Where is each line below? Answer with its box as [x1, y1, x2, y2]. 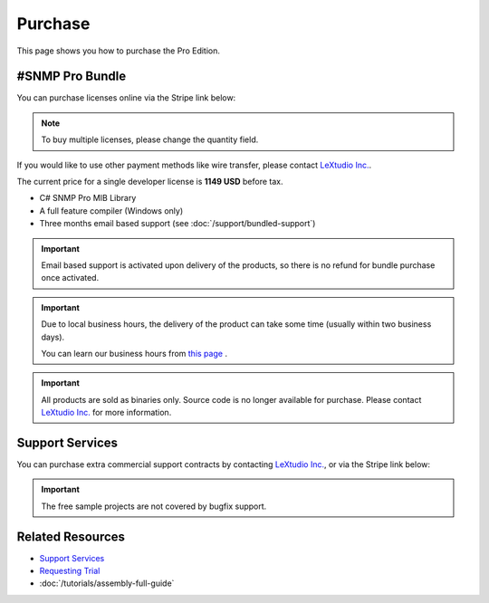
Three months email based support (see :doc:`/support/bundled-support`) [39, 218, 316, 229]
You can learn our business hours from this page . [41, 348, 228, 359]
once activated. [41, 273, 100, 283]
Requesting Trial [39, 566, 101, 577]
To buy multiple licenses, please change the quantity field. [41, 134, 259, 145]
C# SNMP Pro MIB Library [39, 193, 137, 204]
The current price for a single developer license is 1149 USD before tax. [16, 177, 283, 187]
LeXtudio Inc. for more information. [41, 407, 172, 418]
